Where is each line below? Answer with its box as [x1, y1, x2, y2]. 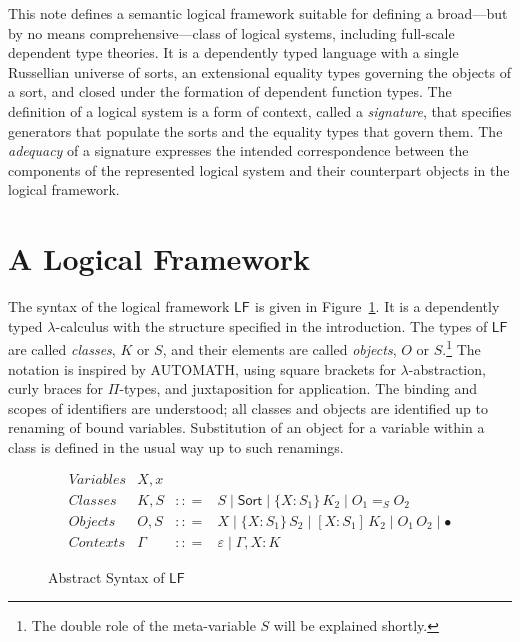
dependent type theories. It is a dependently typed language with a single [8, 42, 459, 63]
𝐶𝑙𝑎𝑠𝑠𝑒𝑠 [68, 493, 117, 508]
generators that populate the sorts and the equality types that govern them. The [8, 120, 503, 141]
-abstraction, [408, 358, 486, 379]
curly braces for [8, 378, 104, 399]
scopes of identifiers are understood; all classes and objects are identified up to [8, 397, 488, 418]
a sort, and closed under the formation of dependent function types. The [8, 81, 452, 102]
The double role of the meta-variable [31, 615, 256, 636]
